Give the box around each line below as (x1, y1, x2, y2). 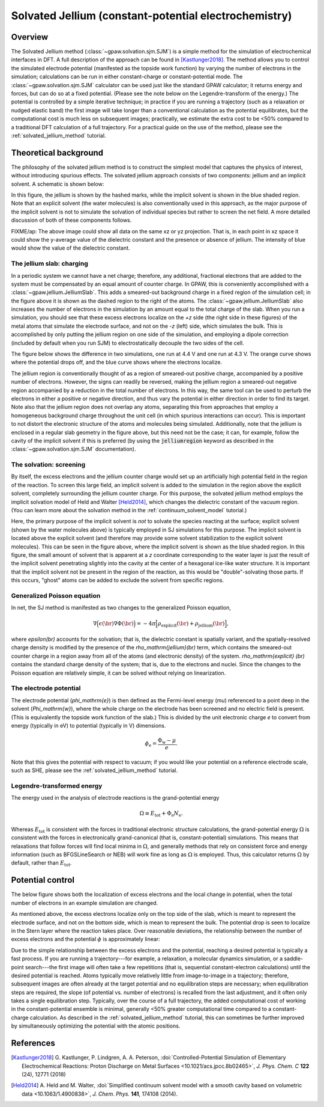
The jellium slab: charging (11, 259, 88, 268)
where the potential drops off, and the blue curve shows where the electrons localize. (11, 358, 222, 366)
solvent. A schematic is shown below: (11, 180, 104, 188)
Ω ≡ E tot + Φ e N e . (139, 810, 183, 818)
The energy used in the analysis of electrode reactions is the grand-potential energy (11, 794, 220, 802)
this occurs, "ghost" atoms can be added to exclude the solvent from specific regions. (11, 577, 224, 584)
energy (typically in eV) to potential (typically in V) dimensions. (11, 722, 166, 729)
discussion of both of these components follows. (11, 216, 132, 224)
